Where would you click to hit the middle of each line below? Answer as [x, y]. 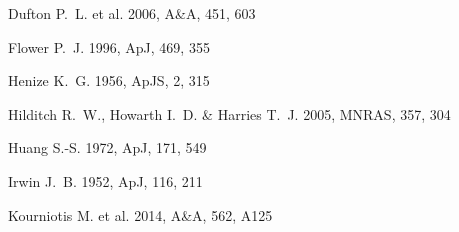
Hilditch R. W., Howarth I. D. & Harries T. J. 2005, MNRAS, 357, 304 [229, 113]
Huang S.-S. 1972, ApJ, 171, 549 [107, 147]
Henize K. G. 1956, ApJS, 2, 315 [109, 80]
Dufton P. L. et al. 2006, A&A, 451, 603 [132, 13]
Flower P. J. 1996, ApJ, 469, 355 [109, 46]
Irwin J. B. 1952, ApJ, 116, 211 [105, 180]
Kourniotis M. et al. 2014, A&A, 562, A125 [140, 214]
